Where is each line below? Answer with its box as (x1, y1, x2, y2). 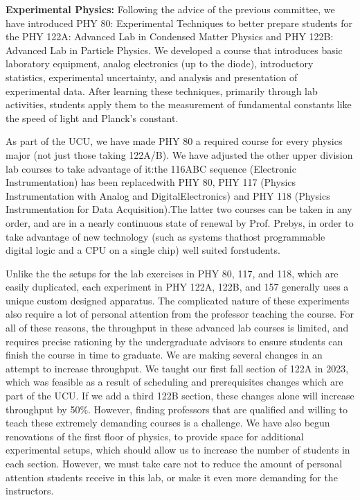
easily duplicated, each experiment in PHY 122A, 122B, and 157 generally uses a (6, 279, 349, 294)
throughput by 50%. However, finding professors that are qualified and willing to (6, 402, 348, 416)
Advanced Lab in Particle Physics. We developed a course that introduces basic (6, 42, 343, 57)
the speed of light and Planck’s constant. (6, 110, 179, 125)
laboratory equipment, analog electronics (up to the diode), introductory (6, 56, 314, 71)
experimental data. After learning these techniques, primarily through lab (6, 83, 318, 98)
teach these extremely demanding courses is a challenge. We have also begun (6, 415, 330, 430)
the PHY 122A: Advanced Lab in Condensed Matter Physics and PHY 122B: (6, 29, 334, 44)
